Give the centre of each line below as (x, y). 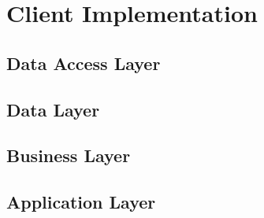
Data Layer (53, 109)
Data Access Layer (84, 63)
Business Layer (69, 155)
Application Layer (81, 202)
